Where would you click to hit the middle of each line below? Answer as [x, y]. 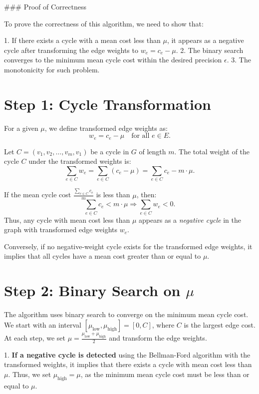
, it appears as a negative [205, 40]
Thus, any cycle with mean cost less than [67, 219]
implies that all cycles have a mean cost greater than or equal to [103, 256]
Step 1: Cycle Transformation [108, 104]
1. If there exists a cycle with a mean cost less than [82, 40]
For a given [21, 128]
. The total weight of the [212, 151]
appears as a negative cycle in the [190, 219]
